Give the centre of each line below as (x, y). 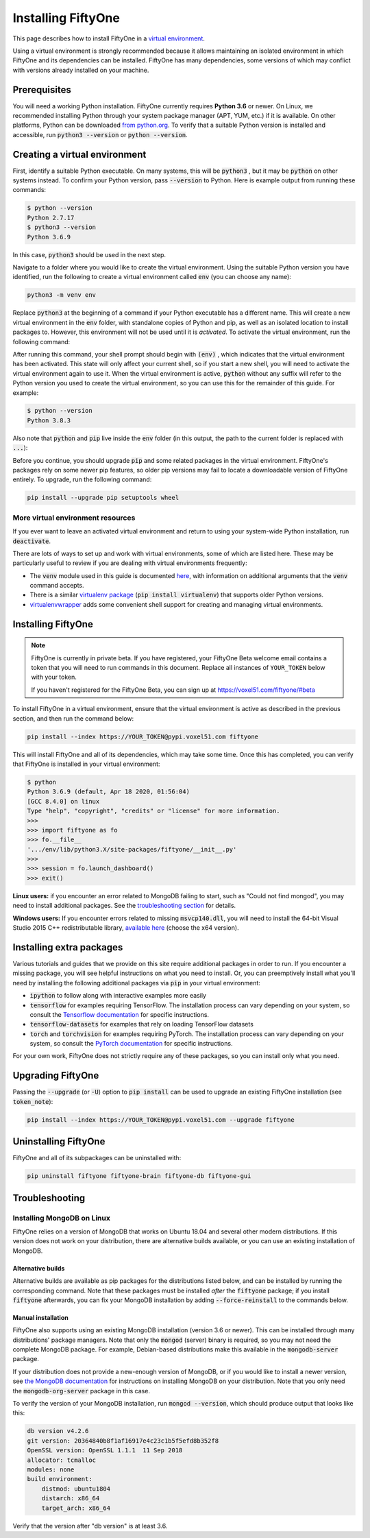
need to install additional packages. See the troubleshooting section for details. (124, 906)
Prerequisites (42, 89)
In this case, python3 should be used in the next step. (89, 254)
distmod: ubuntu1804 (76, 1489)
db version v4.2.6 (58, 1431)
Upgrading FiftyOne (56, 1076)
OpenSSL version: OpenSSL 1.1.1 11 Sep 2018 (105, 1451)
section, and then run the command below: (73, 718)
